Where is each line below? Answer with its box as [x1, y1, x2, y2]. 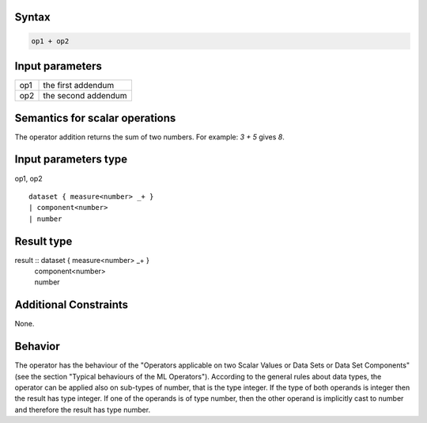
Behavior [14, 340, 61, 353]
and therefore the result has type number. [14, 405, 150, 414]
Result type [14, 234, 73, 248]
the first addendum [43, 80, 115, 91]
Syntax [14, 10, 51, 24]
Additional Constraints [14, 298, 129, 312]
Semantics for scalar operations [14, 111, 176, 124]
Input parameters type [14, 153, 128, 166]
